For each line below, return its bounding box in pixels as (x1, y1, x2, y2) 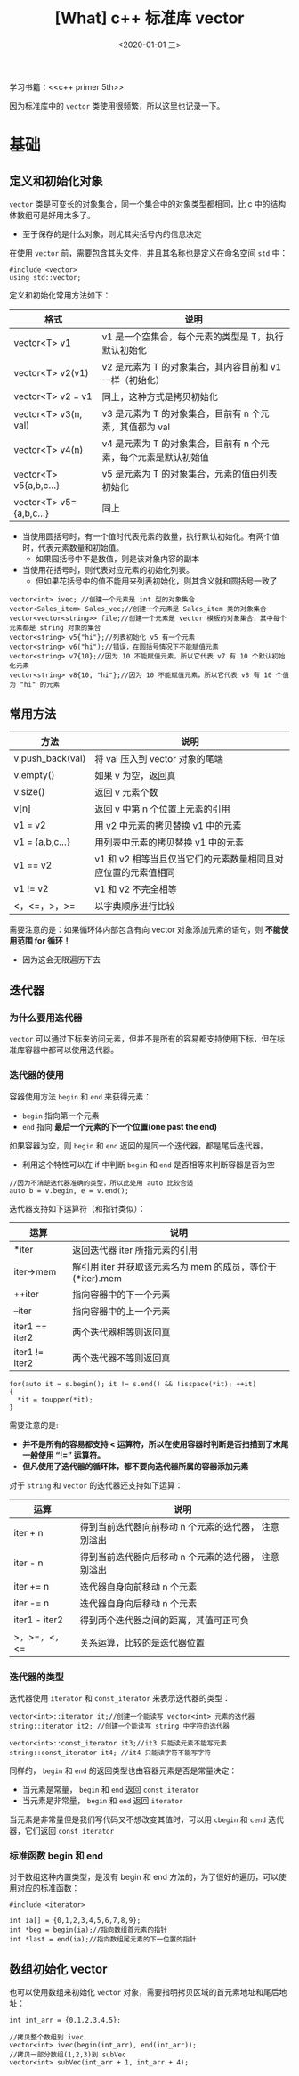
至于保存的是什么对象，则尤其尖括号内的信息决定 (21, 228, 202, 239)
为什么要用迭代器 (9, 1012, 83, 1025)
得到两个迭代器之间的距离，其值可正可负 (79, 1614, 249, 1626)
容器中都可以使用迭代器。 (24, 1044, 118, 1056)
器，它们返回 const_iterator (9, 1826, 115, 1836)
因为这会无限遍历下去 (21, 954, 101, 965)
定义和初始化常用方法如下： (9, 290, 111, 300)
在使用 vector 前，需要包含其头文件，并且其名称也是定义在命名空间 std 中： (9, 247, 288, 258)
